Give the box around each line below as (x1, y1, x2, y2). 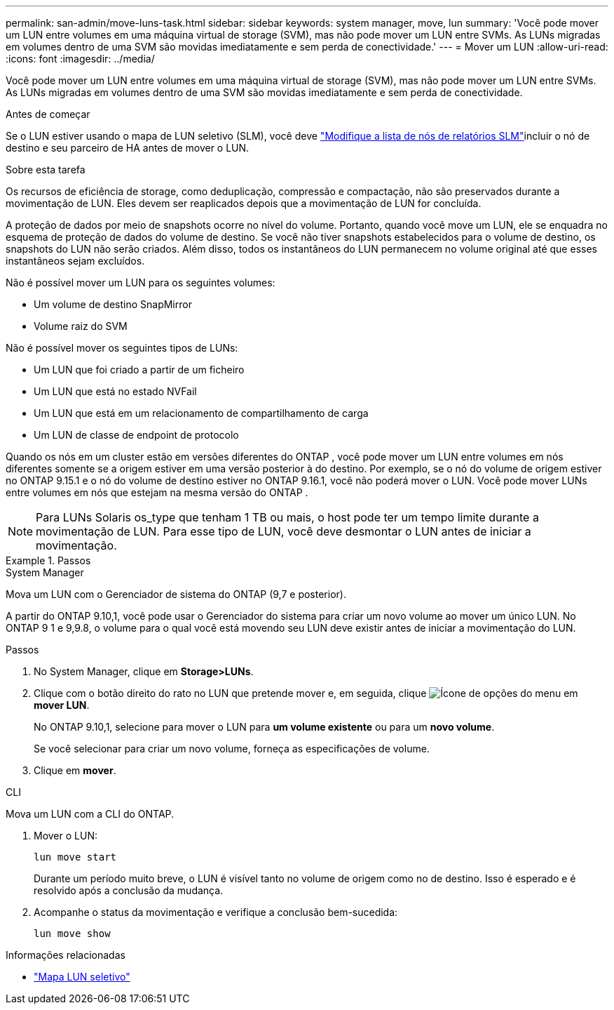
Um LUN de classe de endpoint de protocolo (34, 429, 239, 441)
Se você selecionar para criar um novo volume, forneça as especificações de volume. (34, 743, 430, 755)
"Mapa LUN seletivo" (34, 971, 130, 983)
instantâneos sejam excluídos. (6, 255, 145, 267)
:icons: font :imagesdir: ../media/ (6, 53, 155, 65)
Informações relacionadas (6, 949, 125, 961)
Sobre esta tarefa (6, 164, 86, 175)
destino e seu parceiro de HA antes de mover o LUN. (6, 142, 250, 154)
